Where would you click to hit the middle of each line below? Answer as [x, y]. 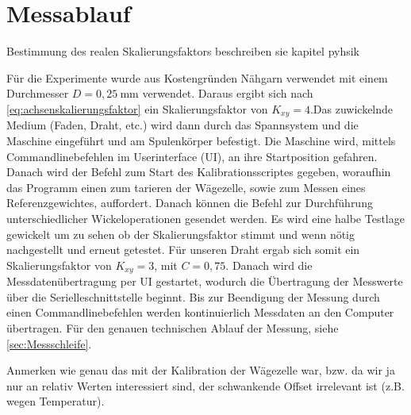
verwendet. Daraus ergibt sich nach [228, 93]
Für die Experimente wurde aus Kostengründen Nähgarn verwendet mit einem [197, 77]
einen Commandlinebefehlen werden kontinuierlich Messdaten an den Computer [200, 312]
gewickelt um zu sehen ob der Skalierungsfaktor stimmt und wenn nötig [181, 234]
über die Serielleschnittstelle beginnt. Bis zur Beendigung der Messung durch [193, 296]
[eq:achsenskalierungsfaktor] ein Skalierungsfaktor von [137, 108]
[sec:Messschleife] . [49, 343]
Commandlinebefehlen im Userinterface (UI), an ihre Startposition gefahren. [192, 156]
